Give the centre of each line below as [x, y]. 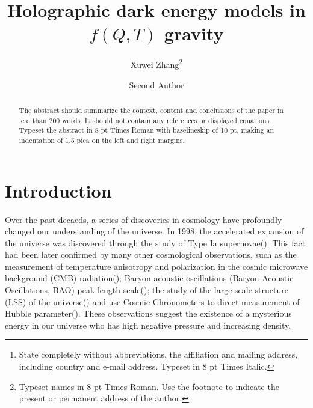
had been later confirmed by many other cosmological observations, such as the [151, 254]
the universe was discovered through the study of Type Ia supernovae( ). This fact [155, 242]
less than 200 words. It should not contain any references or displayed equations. [145, 120]
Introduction [58, 190]
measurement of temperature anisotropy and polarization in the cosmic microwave [156, 266]
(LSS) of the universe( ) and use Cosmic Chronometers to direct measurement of [152, 301]
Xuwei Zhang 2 [156, 63]
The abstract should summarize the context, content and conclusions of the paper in [151, 110]
